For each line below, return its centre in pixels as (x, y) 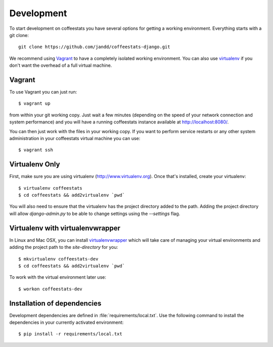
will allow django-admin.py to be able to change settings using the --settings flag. (95, 213)
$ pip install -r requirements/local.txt (70, 334)
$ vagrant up (34, 103)
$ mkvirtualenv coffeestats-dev (58, 259)
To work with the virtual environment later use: (58, 277)
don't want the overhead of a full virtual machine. (61, 65)
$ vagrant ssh (36, 150)
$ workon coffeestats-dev (51, 289)
